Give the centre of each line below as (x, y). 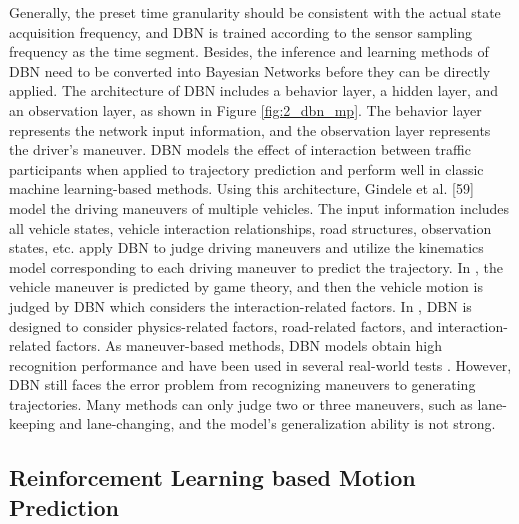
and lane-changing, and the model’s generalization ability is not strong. (277, 423)
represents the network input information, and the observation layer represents (250, 129)
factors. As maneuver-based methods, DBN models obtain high (248, 345)
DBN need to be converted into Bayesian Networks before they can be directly (250, 70)
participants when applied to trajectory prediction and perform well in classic (246, 168)
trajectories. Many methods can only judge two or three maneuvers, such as (241, 403)
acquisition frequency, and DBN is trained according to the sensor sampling (240, 31)
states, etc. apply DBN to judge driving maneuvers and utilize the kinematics (246, 247)
